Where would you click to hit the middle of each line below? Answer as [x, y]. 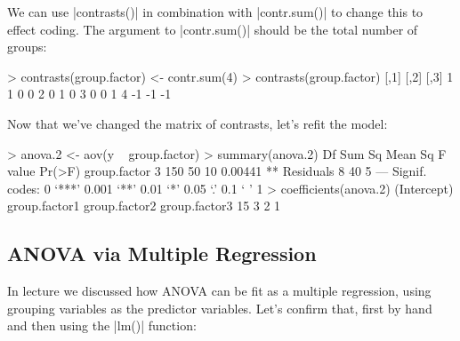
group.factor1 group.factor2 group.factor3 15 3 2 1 [144, 206]
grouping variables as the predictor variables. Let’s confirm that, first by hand [220, 308]
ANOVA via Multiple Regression [162, 254]
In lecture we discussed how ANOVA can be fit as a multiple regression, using [219, 291]
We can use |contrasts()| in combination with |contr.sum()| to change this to [215, 12]
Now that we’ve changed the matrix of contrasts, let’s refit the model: [198, 123]
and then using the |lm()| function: [102, 325]
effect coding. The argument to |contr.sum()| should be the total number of [213, 29]
